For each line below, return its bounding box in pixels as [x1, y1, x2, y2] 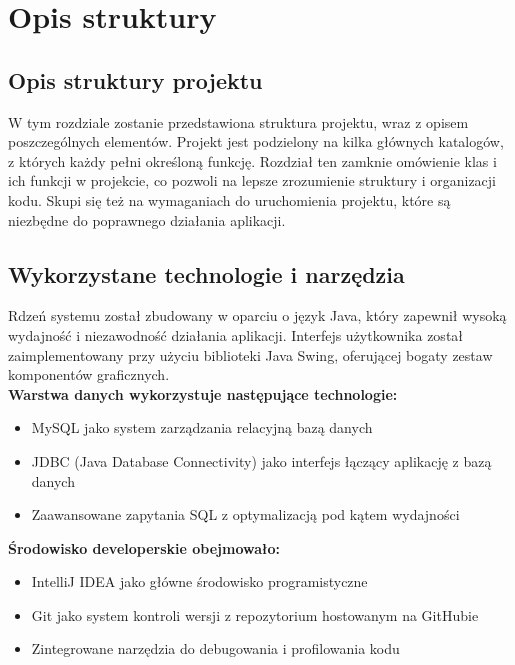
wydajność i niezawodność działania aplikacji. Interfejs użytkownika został [8, 324, 464, 345]
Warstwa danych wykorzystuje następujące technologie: [8, 383, 398, 404]
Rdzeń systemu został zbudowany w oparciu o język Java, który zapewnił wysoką [8, 305, 507, 326]
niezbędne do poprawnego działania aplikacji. [8, 209, 286, 230]
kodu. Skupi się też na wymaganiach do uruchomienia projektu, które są [8, 189, 451, 210]
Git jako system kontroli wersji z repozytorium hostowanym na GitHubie [31, 604, 479, 625]
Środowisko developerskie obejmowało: [8, 537, 280, 558]
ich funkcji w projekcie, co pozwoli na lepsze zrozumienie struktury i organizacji [8, 170, 497, 191]
